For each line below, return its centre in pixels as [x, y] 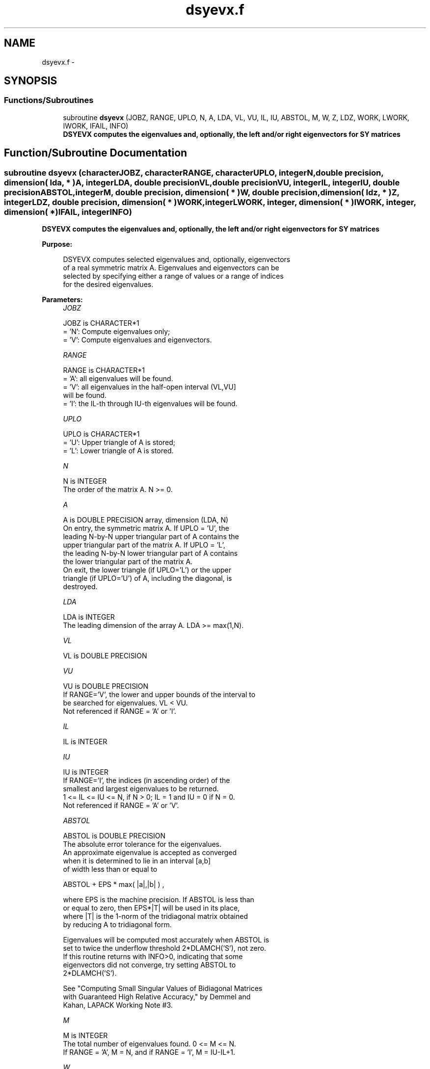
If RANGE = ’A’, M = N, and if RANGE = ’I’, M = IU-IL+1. [149, 1052]
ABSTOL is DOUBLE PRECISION [114, 836]
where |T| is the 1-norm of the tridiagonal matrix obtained [155, 916]
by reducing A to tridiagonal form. [117, 925]
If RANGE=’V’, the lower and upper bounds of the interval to [159, 695]
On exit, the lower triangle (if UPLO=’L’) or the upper [147, 570]
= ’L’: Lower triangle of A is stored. [118, 451]
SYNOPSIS [31, 81]
